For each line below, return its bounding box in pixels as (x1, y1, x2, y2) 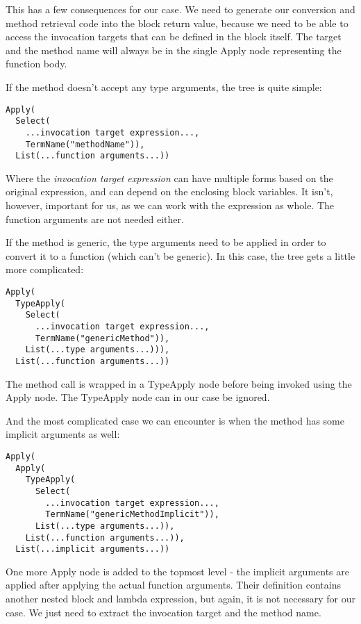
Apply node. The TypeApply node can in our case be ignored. (6, 390, 270, 404)
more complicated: (6, 262, 84, 277)
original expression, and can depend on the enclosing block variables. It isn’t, (6, 184, 333, 199)
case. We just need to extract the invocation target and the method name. (6, 605, 321, 619)
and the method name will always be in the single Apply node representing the (6, 42, 342, 57)
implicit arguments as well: (6, 427, 120, 441)
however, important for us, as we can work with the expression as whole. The (6, 198, 335, 213)
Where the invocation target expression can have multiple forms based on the (6, 170, 333, 185)
